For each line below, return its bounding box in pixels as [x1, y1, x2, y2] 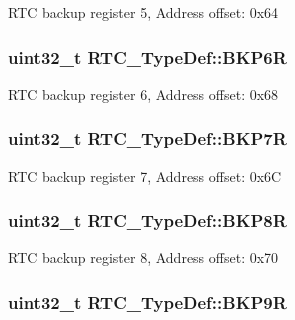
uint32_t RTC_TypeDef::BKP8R [8, 208, 287, 233]
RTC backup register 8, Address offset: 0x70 [8, 247, 279, 268]
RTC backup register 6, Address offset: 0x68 [8, 83, 279, 104]
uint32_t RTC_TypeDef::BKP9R [8, 289, 287, 314]
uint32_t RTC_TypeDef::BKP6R [8, 44, 287, 69]
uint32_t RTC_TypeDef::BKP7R [8, 126, 287, 151]
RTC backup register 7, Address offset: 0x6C [8, 165, 282, 186]
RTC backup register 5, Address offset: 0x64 [8, 2, 279, 22]
